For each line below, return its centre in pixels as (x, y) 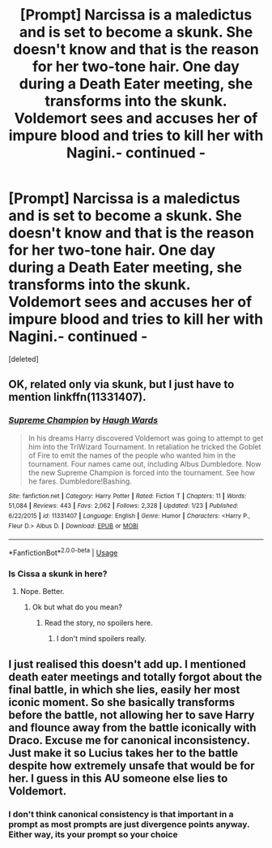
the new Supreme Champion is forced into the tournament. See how (142, 472)
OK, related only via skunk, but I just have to (121, 384)
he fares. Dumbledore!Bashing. (80, 481)
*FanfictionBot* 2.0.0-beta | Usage (63, 552)
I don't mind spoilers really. (102, 639)
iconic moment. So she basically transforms (122, 702)
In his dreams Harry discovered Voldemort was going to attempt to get (146, 438)
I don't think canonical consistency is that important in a (121, 814)
